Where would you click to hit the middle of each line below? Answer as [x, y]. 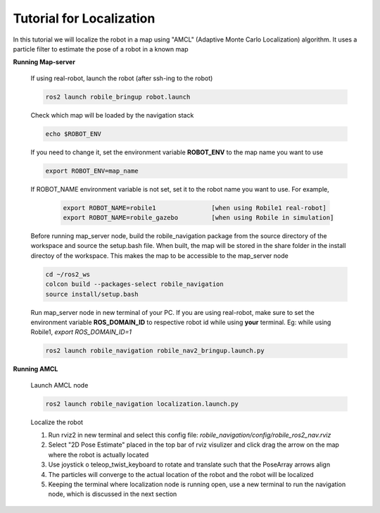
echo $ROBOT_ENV [74, 134]
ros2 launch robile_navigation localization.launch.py [142, 404]
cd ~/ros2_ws [68, 274]
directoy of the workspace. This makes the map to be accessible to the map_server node [159, 255]
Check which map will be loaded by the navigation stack [112, 115]
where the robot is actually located [99, 455]
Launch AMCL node [59, 385]
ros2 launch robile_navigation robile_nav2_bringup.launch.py [155, 351]
